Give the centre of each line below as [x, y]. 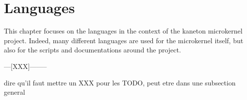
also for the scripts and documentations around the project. [92, 50]
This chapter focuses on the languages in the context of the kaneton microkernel [123, 31]
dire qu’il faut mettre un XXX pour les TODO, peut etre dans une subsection [120, 82]
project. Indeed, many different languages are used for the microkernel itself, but [124, 40]
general [15, 92]
